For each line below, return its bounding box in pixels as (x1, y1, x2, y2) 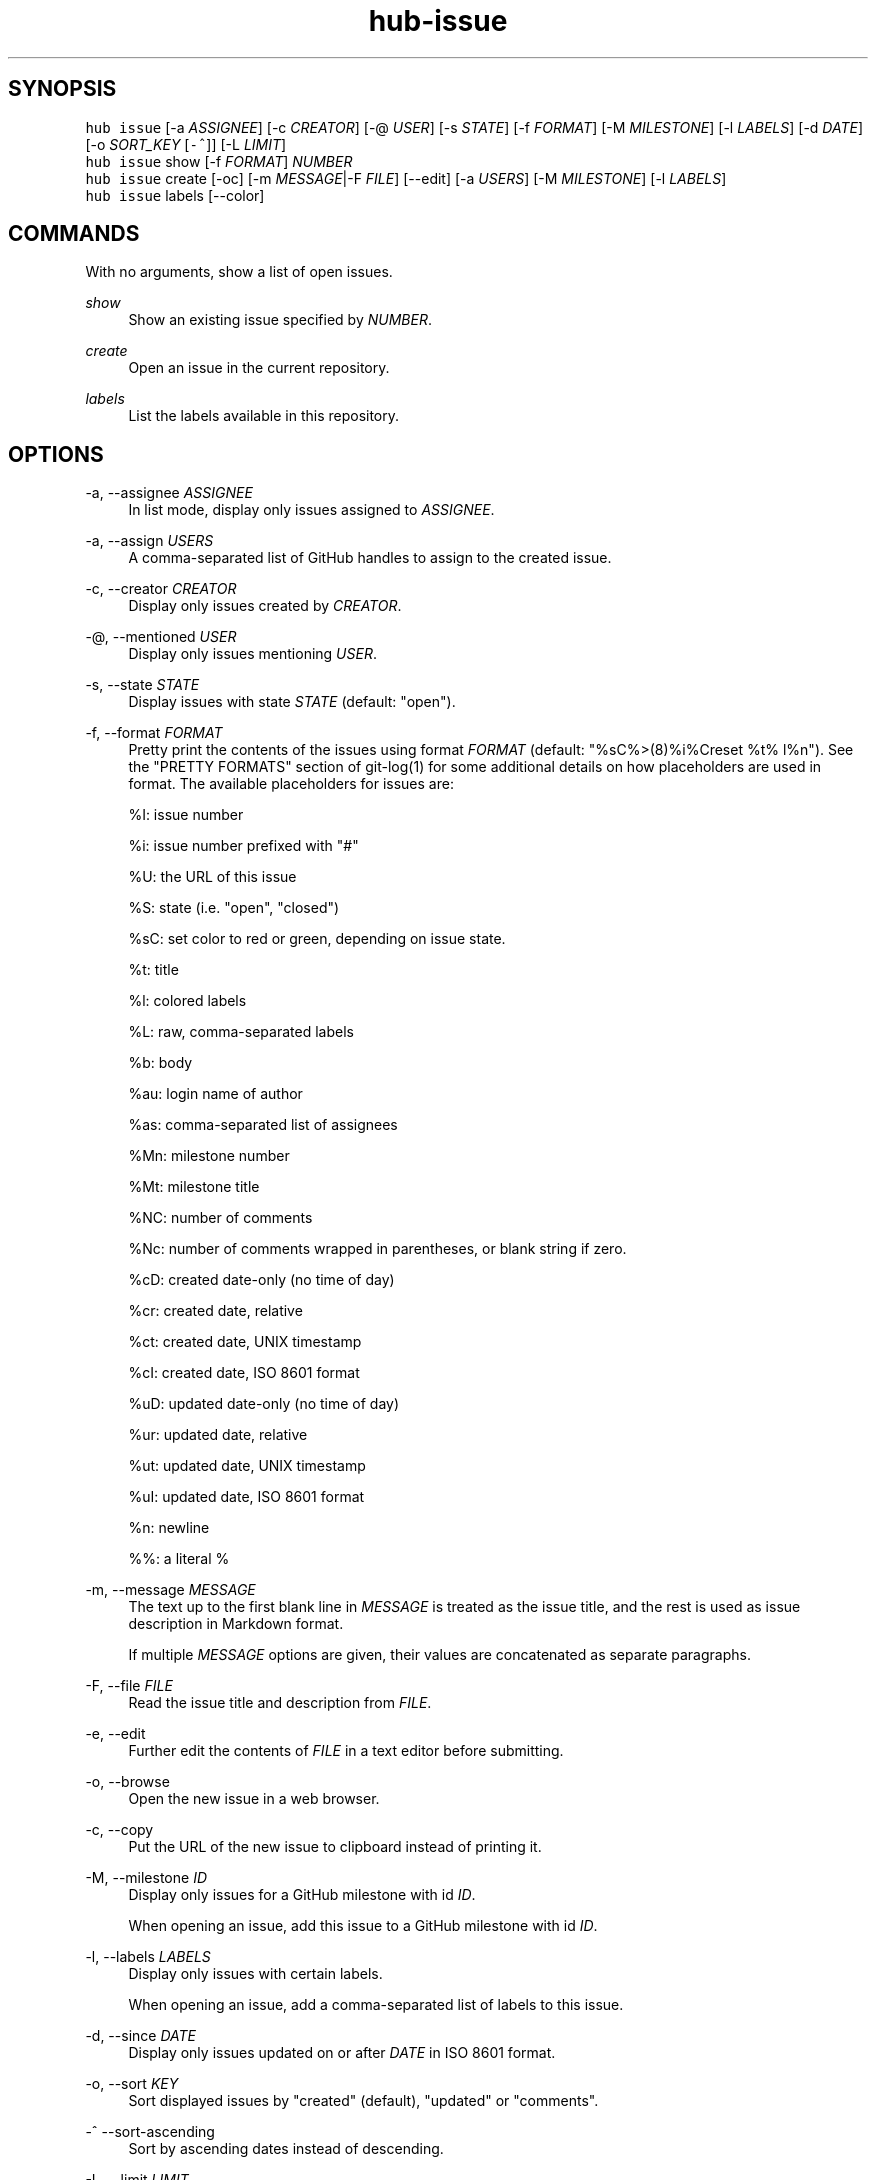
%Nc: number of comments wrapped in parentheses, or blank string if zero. (128, 1240, 627, 1258)
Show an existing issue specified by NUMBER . (128, 311, 432, 329)
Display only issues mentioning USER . (128, 645, 377, 663)
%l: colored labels (128, 992, 247, 1010)
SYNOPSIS (8, 76, 117, 102)
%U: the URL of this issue (128, 868, 297, 886)
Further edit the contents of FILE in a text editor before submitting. (128, 1742, 564, 1760)
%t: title (128, 961, 179, 979)
